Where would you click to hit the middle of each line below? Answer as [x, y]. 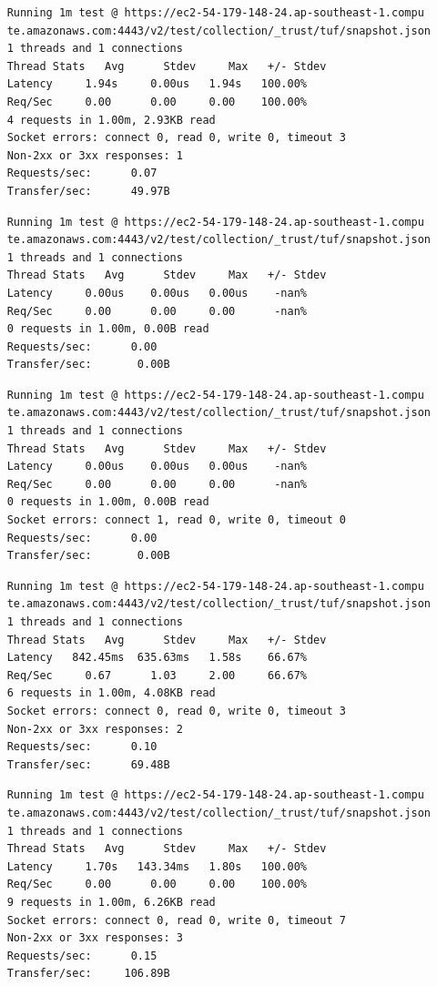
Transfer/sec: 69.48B [88, 764]
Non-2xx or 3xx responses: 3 [95, 938]
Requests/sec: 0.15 [82, 956]
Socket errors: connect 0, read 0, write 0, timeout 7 [176, 920]
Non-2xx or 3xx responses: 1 [95, 155]
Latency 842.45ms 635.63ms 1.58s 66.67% [157, 658]
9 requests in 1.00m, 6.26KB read [111, 902]
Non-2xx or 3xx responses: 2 [95, 729]
